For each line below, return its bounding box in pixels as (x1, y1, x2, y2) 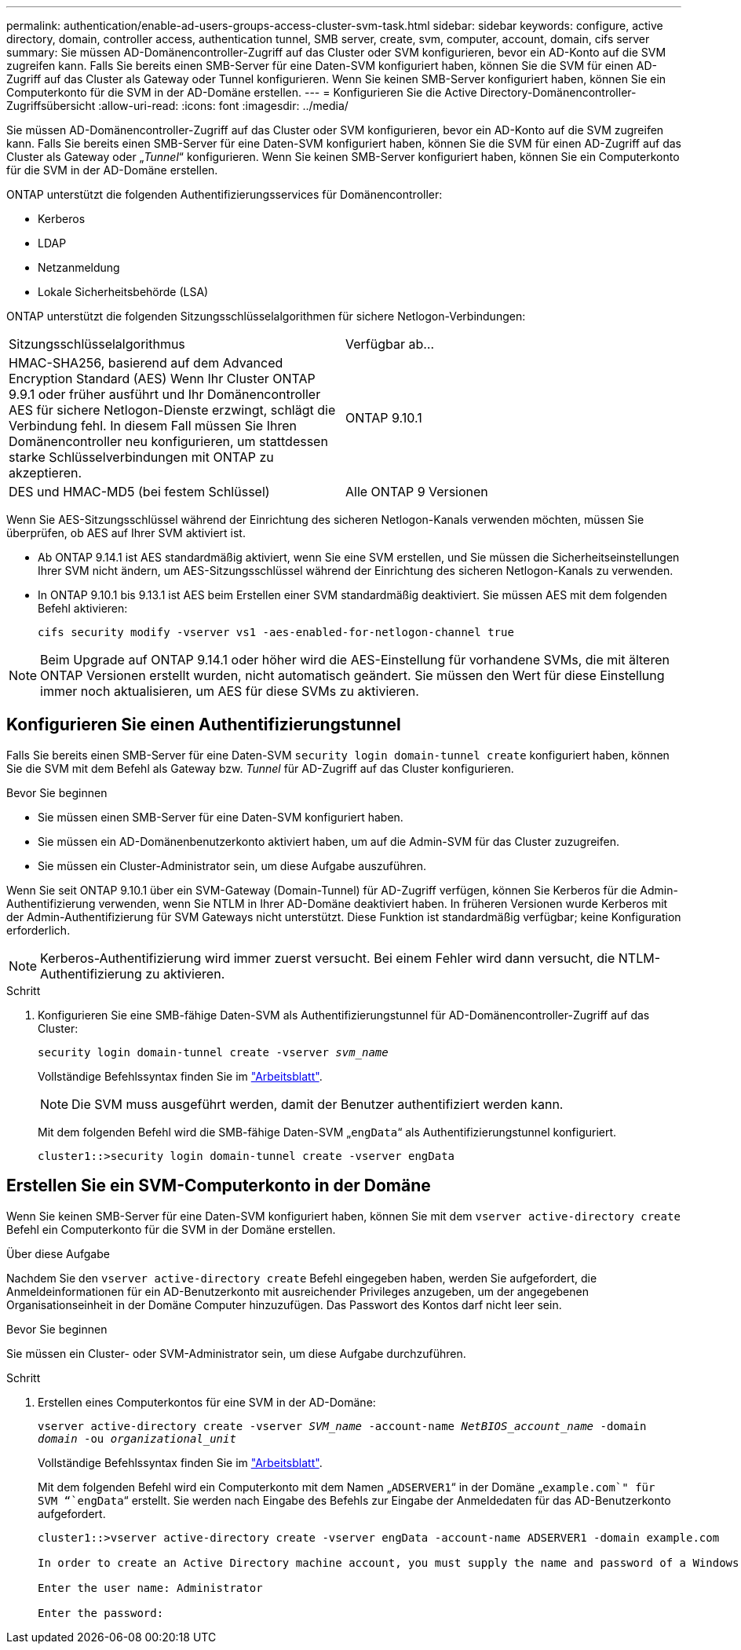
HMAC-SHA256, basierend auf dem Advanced (9, 355, 283, 371)
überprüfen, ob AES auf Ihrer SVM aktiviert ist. (6, 526, 246, 540)
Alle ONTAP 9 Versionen (345, 484, 488, 499)
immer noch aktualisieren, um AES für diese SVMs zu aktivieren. (40, 683, 419, 699)
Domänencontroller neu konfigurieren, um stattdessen (9, 434, 328, 449)
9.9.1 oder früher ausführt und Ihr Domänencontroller (9, 386, 321, 402)
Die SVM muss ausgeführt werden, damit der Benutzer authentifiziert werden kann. (71, 1096, 564, 1112)
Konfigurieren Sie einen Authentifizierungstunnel (6, 715, 401, 735)
